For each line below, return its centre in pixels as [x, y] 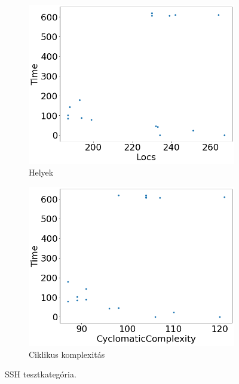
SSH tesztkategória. [41, 374]
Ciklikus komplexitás [67, 354]
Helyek [41, 172]
